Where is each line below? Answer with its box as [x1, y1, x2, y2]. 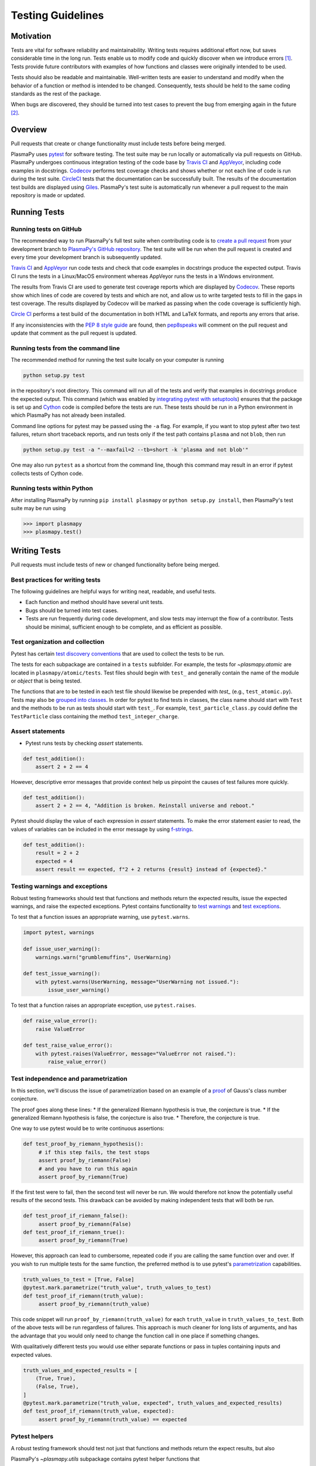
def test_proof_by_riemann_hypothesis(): [23, 1141, 144, 1148]
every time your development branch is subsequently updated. [11, 253, 162, 260]
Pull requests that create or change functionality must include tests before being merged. [11, 140, 226, 147]
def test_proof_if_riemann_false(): [23, 1213, 129, 1219]
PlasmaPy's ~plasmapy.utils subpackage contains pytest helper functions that [11, 1455, 200, 1462]
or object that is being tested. [11, 677, 82, 684]
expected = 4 [35, 858, 73, 864]
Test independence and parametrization [11, 1075, 128, 1083]
